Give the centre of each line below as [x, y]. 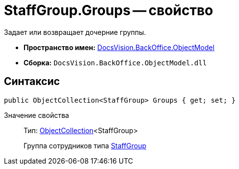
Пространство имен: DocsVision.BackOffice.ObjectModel [119, 47]
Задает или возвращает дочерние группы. [75, 32]
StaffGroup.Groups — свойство [109, 10]
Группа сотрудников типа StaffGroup [85, 145]
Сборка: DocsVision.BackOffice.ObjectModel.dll [115, 62]
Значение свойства [37, 115]
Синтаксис [32, 82]
